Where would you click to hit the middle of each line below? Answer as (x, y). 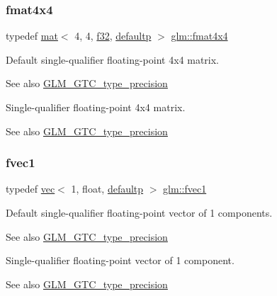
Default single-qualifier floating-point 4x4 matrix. (113, 59)
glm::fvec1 (185, 189)
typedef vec (30, 189)
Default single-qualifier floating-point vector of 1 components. (139, 212)
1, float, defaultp (107, 189)
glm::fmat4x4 (199, 36)
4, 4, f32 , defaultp (113, 36)
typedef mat (32, 36)
